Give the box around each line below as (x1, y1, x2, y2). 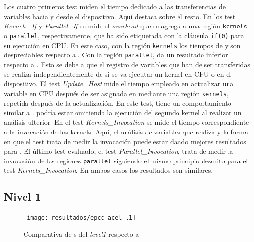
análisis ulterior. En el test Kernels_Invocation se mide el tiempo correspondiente (4, 117, 249, 127)
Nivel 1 (4, 189, 41, 204)
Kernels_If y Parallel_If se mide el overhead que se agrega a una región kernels (4, 21, 247, 31)
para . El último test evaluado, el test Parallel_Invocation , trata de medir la (4, 146, 233, 156)
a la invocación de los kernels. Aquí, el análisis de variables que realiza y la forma (4, 127, 248, 137)
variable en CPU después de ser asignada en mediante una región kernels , (4, 88, 229, 98)
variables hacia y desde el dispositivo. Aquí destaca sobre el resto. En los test (4, 11, 236, 21)
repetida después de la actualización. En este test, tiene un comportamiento (4, 98, 231, 108)
